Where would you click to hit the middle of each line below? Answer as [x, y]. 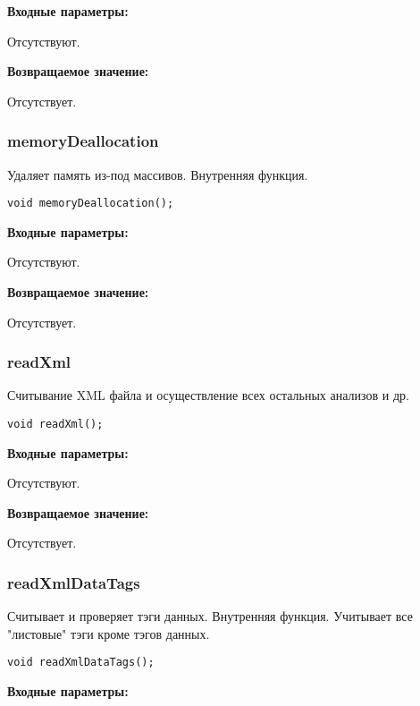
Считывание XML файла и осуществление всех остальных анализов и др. [208, 395]
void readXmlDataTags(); [81, 663]
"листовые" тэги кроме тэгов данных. [109, 633]
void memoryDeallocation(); [91, 204]
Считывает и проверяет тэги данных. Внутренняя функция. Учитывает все [210, 616]
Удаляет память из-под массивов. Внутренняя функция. [158, 174]
